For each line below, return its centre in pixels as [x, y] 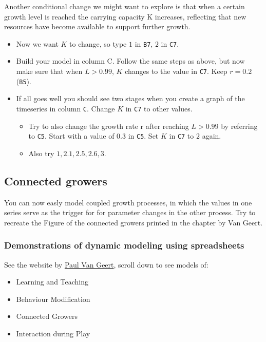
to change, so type [98, 43]
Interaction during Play [53, 334]
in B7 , [144, 43]
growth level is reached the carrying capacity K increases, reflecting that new [125, 16]
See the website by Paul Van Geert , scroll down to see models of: [106, 264]
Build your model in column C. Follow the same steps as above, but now [130, 61]
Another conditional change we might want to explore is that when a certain [125, 6]
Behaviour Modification [53, 299]
